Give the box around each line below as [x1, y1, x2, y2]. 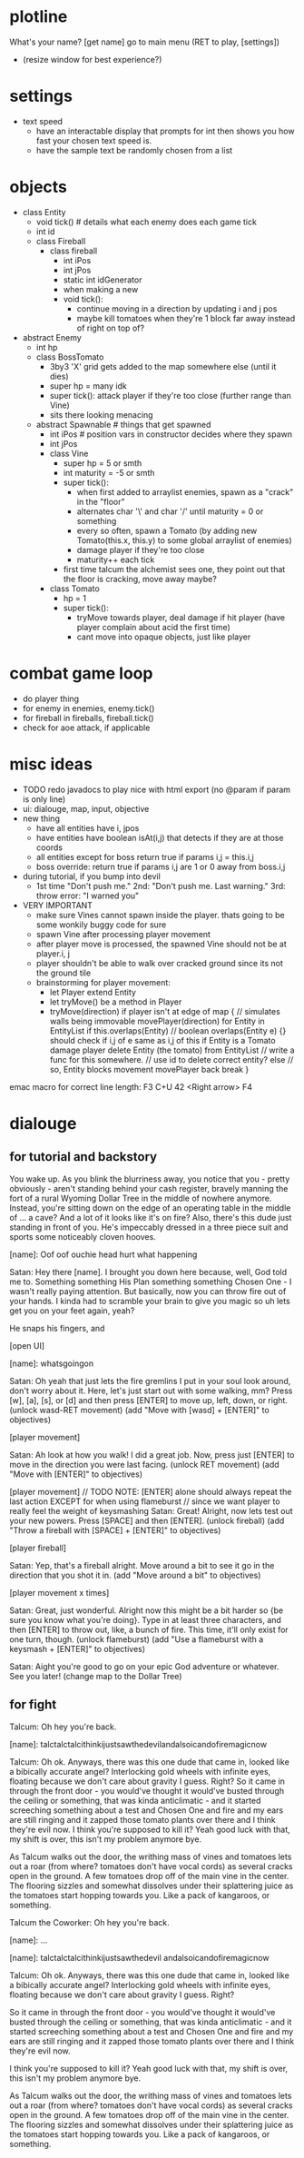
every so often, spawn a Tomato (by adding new [76, 525, 258, 536]
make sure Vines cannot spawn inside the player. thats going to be [35, 909, 285, 920]
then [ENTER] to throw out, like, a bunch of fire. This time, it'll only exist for [9, 1624, 289, 1635]
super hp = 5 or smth [63, 457, 142, 469]
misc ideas [9, 754, 93, 774]
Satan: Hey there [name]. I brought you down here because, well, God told [9, 1266, 288, 1277]
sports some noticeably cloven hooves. [9, 1231, 156, 1242]
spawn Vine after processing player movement [35, 928, 211, 939]
